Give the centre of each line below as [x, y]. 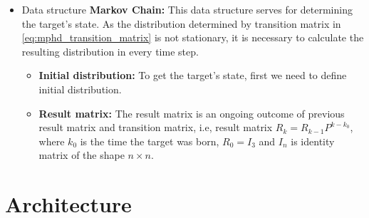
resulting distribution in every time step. [110, 51]
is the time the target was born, [150, 141]
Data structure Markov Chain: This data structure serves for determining [187, 9]
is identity [313, 141]
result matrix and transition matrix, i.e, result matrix [156, 127]
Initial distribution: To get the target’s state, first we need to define [193, 75]
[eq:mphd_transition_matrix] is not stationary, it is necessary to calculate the [193, 37]
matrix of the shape [82, 155]
